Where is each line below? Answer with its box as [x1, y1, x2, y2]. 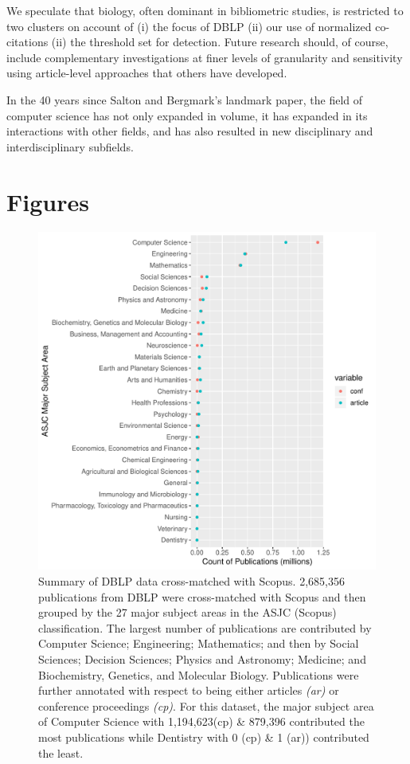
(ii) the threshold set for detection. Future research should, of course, [51, 33, 389, 50]
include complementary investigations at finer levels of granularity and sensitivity [6, 49, 403, 65]
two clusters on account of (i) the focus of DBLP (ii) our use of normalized [6, 18, 372, 34]
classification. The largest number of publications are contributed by [38, 619, 372, 636]
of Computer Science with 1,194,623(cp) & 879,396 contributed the [38, 713, 365, 730]
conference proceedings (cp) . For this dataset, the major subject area [38, 697, 374, 714]
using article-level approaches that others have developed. [6, 65, 287, 81]
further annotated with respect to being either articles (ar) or [38, 682, 339, 699]
